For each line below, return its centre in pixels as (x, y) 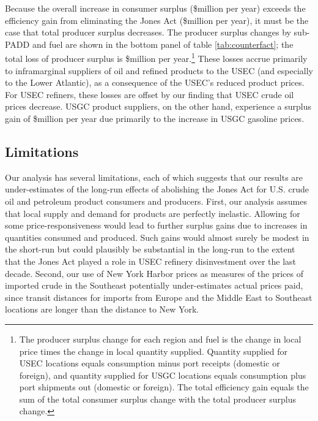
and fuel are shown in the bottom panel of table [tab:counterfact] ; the (163, 44)
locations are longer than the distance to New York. (102, 309)
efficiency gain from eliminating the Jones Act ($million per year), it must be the (157, 20)
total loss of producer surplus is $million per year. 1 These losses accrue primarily (156, 58)
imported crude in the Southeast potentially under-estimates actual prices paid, (154, 285)
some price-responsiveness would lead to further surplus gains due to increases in (156, 225)
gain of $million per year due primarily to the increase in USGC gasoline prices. (155, 118)
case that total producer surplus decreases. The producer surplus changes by (148, 32)
